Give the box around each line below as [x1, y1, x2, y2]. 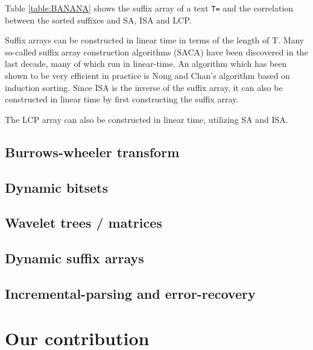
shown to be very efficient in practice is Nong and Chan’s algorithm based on [5, 69, 290, 82]
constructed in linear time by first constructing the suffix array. [5, 93, 239, 105]
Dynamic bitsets [5, 178, 109, 196]
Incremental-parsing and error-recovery [5, 284, 256, 302]
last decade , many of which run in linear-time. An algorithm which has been [5, 57, 287, 70]
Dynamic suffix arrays [5, 249, 144, 267]
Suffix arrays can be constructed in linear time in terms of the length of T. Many [5, 34, 305, 46]
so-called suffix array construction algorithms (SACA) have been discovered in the [5, 45, 308, 58]
